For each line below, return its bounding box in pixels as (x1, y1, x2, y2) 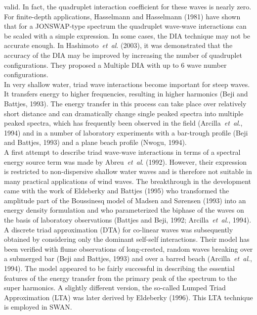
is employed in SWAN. (4, 302, 72, 312)
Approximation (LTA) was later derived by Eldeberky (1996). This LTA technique (4, 292, 253, 302)
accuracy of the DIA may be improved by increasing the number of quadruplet (4, 49, 242, 60)
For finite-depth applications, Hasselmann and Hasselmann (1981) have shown (4, 11, 241, 21)
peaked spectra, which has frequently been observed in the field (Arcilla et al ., (4, 118, 243, 128)
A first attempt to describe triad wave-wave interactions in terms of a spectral (4, 146, 241, 157)
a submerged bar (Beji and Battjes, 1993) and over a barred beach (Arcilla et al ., (4, 253, 252, 264)
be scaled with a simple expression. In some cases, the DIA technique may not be (4, 30, 251, 41)
